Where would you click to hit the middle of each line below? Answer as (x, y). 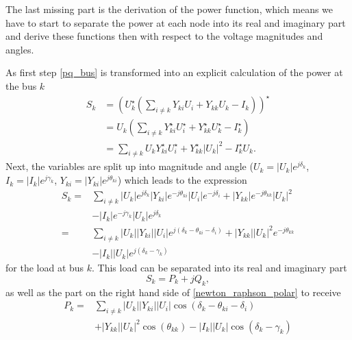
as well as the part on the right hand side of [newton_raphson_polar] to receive (173, 292)
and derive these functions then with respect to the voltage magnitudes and (164, 36)
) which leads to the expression (182, 180)
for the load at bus (45, 268)
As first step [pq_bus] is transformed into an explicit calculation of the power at (174, 72)
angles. (20, 49)
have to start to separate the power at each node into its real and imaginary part (176, 22)
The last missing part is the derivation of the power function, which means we (169, 9)
